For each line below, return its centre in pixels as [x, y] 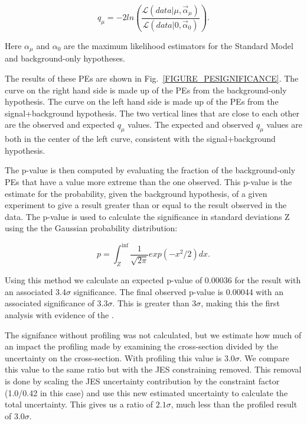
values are [284, 124]
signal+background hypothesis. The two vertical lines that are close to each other [152, 113]
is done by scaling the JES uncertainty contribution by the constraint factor [142, 381]
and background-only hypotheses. [65, 58]
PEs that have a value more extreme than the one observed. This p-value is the [148, 181]
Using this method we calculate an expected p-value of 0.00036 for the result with [153, 280]
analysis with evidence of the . [59, 314]
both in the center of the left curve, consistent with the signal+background [140, 139]
